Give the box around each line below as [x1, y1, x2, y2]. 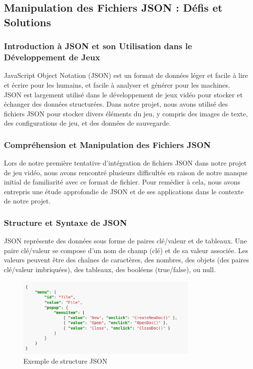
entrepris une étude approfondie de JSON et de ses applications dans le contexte [4, 186, 244, 196]
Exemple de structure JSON [23, 355, 108, 366]
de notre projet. [4, 196, 51, 206]
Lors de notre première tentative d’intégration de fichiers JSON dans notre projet [4, 158, 247, 168]
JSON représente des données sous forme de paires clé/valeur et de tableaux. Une [4, 236, 247, 246]
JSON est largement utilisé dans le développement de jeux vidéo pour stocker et [4, 89, 243, 99]
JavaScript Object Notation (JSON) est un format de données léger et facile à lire [4, 70, 248, 80]
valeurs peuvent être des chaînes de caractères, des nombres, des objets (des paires [4, 255, 249, 265]
